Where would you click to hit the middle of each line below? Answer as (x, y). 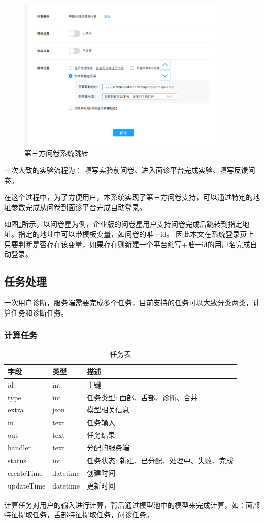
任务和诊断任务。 (39, 312)
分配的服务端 (108, 447)
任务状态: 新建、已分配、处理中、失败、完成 (160, 460)
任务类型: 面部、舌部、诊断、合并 (142, 397)
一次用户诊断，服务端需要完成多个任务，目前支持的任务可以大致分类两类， (128, 302)
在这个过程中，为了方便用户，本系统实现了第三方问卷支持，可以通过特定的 (128, 197)
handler (19, 447)
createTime (25, 473)
